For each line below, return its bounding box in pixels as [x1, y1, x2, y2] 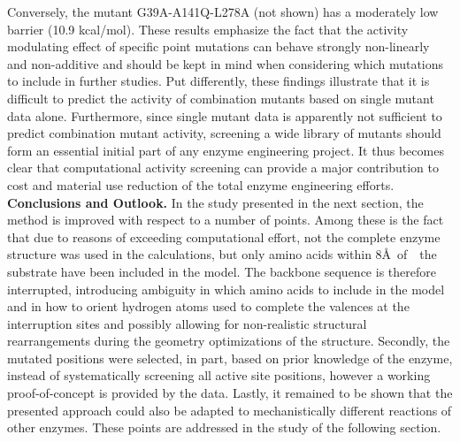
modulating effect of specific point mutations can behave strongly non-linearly [7, 37, 430, 56]
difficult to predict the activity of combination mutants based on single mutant [7, 88, 434, 107]
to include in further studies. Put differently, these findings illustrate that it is [7, 72, 430, 90]
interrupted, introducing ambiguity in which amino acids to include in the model [7, 279, 445, 298]
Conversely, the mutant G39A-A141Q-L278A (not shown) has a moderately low [7, 3, 439, 20]
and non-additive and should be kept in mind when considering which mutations [7, 54, 444, 72]
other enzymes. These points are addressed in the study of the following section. [7, 418, 441, 437]
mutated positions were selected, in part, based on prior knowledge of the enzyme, [7, 348, 453, 367]
